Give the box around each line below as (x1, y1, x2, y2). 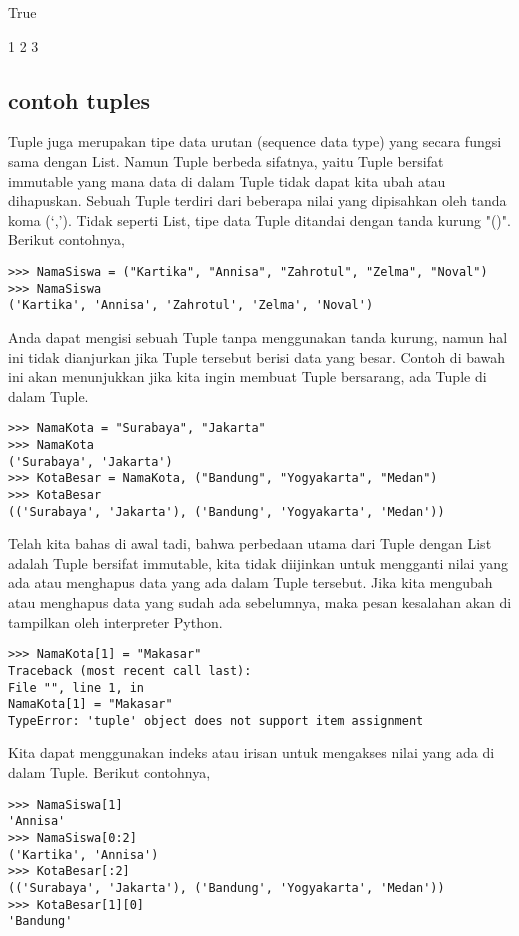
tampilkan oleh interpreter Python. (8, 611, 223, 632)
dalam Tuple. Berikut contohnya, (8, 762, 211, 783)
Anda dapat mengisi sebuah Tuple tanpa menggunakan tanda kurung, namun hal (8, 326, 508, 347)
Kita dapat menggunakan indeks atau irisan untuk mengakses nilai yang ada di (8, 742, 495, 763)
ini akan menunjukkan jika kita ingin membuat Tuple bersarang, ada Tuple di (8, 366, 487, 387)
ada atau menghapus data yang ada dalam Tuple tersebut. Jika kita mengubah (8, 572, 493, 593)
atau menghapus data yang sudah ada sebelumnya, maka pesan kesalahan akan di (8, 592, 512, 613)
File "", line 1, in (8, 680, 145, 695)
